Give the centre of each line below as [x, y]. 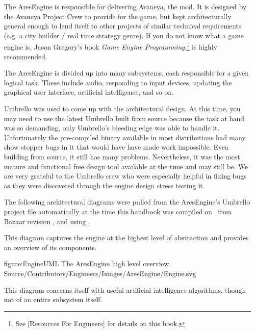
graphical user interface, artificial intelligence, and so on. [89, 92]
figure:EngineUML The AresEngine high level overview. [88, 264]
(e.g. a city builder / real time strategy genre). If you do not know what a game [124, 35]
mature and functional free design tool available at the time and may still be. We [126, 166]
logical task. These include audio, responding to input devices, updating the [118, 82]
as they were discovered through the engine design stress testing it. [104, 185]
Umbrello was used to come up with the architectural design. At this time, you [122, 108]
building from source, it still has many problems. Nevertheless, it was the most [122, 156]
